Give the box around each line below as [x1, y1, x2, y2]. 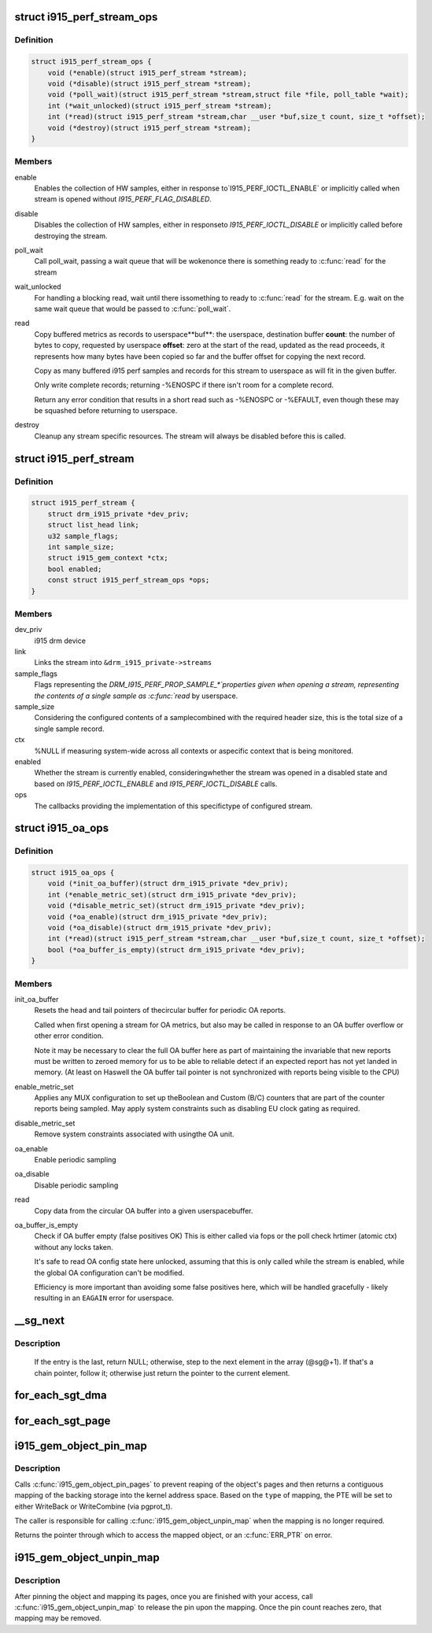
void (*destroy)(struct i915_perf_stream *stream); [47, 123, 252, 132]
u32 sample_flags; [47, 531, 119, 541]
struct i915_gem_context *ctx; [47, 553, 168, 563]
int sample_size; [47, 542, 115, 551]
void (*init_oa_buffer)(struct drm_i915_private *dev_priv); [47, 879, 289, 889]
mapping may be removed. [14, 1613, 102, 1623]
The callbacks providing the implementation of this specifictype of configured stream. [34, 801, 313, 811]
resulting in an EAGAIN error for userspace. [34, 1293, 175, 1302]
